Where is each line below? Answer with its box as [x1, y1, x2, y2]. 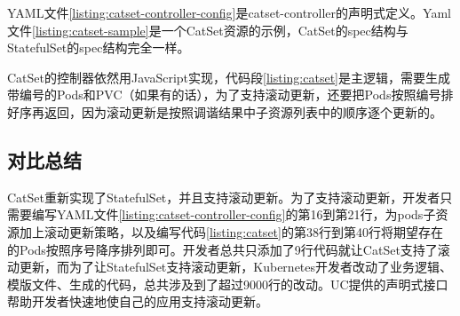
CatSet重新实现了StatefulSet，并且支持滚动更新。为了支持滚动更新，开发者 [7, 187, 440, 206]
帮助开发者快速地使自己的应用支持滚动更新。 [7, 292, 268, 311]
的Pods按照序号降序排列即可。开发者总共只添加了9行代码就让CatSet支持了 [7, 240, 438, 258]
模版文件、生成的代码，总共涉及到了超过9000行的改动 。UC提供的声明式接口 [7, 274, 448, 293]
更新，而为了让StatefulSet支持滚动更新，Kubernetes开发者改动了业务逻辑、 [19, 257, 453, 276]
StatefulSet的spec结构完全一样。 [7, 38, 190, 57]
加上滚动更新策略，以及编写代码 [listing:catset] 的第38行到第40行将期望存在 [19, 222, 443, 241]
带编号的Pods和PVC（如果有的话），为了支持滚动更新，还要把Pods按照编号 [7, 85, 441, 104]
